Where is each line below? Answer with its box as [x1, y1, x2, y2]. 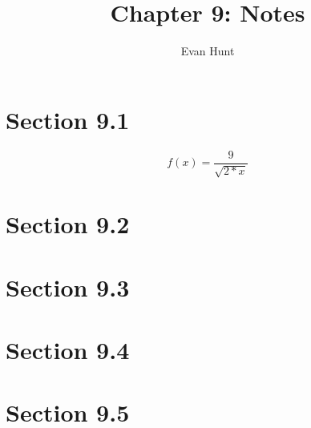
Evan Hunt [180, 42, 235, 59]
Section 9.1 [6, 103, 130, 135]
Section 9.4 [6, 333, 130, 366]
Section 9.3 [6, 270, 130, 303]
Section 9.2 [6, 208, 130, 240]
